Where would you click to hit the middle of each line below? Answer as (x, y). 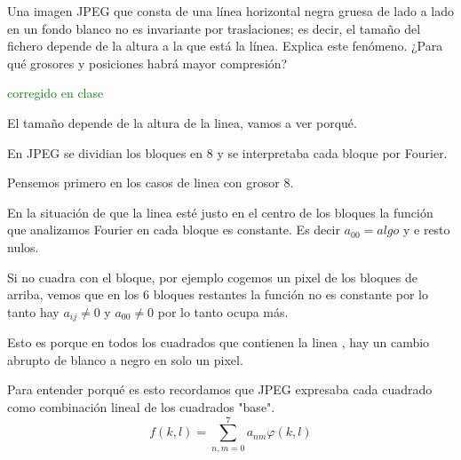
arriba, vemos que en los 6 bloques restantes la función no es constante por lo (218, 294)
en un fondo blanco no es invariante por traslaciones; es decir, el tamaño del (214, 28)
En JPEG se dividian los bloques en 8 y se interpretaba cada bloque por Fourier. (227, 152)
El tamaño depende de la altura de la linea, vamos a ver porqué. (182, 122)
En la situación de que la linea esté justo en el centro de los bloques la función (220, 212)
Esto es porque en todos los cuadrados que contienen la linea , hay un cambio (219, 342)
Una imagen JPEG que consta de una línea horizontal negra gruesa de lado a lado (231, 11)
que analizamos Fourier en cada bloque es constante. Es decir (174, 230)
